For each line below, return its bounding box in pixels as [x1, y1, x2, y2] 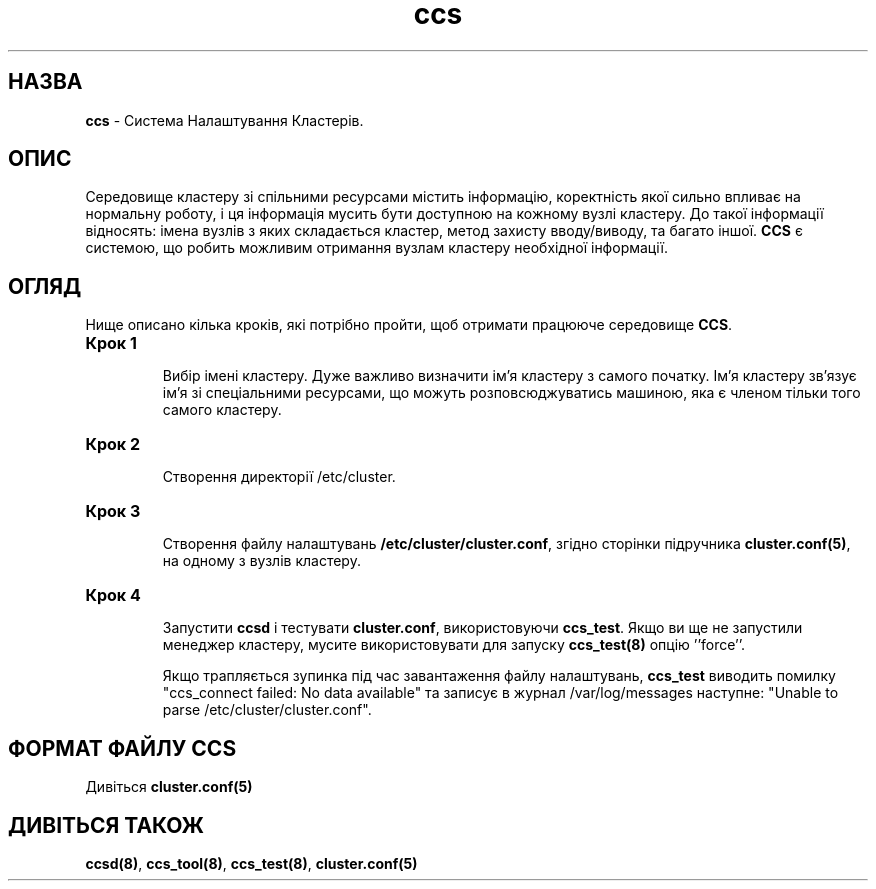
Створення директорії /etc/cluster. [162, 468, 396, 486]
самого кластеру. [162, 401, 282, 419]
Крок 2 [85, 434, 140, 455]
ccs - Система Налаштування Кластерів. [85, 111, 364, 129]
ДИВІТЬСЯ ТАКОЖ [8, 812, 204, 838]
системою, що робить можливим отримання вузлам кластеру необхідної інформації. [85, 239, 668, 257]
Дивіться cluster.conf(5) [85, 778, 253, 796]
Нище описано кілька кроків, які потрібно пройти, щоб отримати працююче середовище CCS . [85, 316, 733, 334]
